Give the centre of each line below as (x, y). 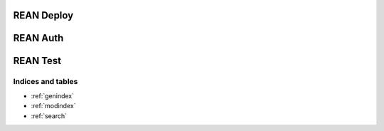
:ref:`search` (49, 116)
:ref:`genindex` (53, 95)
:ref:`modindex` (53, 106)
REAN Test (37, 61)
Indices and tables (46, 82)
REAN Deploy (43, 15)
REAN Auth (38, 38)
